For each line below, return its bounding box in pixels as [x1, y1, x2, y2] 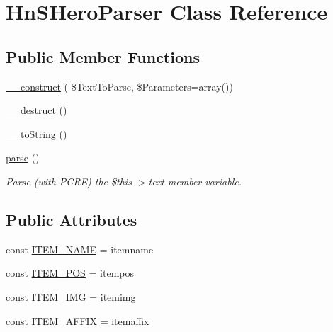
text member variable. [148, 173, 242, 188]
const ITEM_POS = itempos [6, 265, 134, 280]
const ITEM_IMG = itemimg [6, 289, 136, 304]
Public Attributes [6, 208, 137, 230]
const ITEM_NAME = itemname [6, 241, 154, 256]
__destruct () [6, 103, 67, 118]
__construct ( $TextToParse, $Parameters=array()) [6, 79, 233, 93]
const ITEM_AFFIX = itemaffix [6, 313, 149, 328]
